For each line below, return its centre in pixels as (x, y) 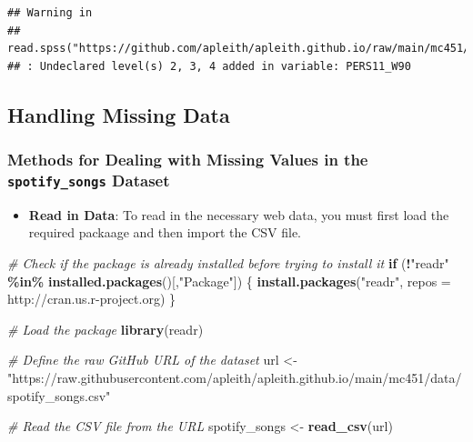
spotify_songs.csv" (59, 395)
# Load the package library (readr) (106, 329)
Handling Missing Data (119, 114)
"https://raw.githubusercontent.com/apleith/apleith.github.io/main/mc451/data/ (235, 378)
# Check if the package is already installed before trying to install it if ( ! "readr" (228, 263)
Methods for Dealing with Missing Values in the (188, 160)
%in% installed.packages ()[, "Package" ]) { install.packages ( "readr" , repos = (229, 281)
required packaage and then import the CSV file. (165, 232)
